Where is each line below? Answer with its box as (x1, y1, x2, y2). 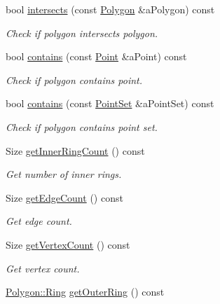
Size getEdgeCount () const (6, 190, 123, 205)
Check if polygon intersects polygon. (6, 25, 158, 40)
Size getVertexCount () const (6, 237, 130, 251)
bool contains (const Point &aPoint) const (6, 49, 187, 64)
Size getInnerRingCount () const (6, 143, 145, 158)
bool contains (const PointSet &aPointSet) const (6, 96, 214, 111)
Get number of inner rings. (6, 167, 122, 181)
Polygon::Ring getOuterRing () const (6, 284, 165, 299)
